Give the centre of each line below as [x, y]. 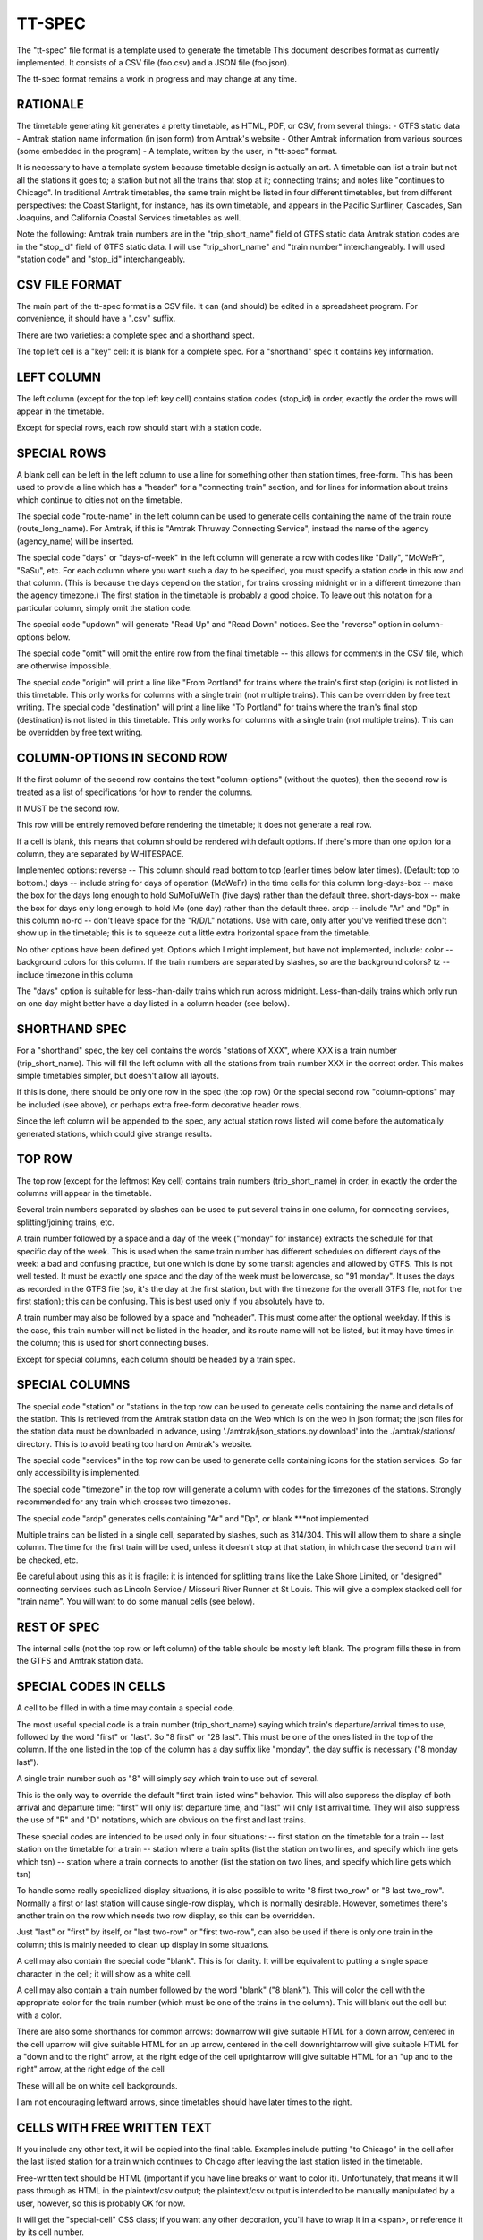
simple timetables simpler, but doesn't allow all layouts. [118, 1076]
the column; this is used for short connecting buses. [113, 1343]
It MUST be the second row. [68, 808]
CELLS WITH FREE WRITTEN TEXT [114, 2128]
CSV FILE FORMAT [69, 284]
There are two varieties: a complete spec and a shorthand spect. [136, 335]
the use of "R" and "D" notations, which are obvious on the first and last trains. [161, 1820]
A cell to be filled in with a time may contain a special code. [126, 1708]
